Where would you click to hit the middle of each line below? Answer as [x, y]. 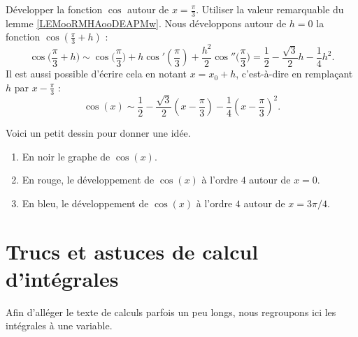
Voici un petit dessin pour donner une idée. [98, 133]
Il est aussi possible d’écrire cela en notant [96, 74]
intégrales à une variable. [59, 325]
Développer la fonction [54, 9]
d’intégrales [62, 278]
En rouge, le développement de [88, 180]
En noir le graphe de [66, 156]
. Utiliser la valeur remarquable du [270, 9]
